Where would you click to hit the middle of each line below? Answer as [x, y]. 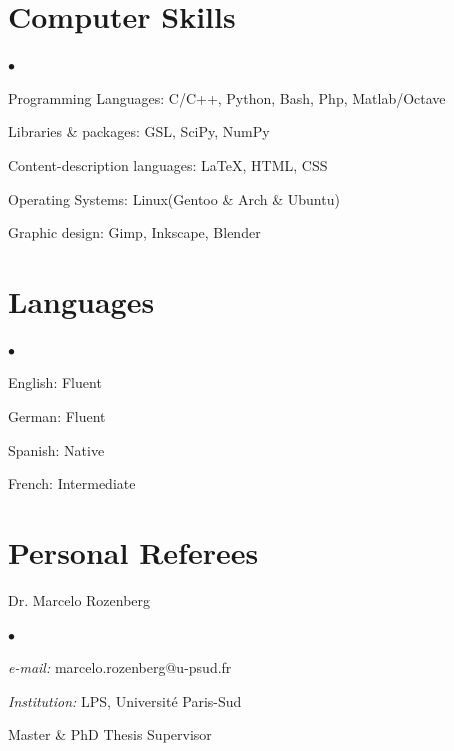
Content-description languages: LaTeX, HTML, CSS [168, 164]
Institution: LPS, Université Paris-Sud [125, 700]
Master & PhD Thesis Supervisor [110, 734]
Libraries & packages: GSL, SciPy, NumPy [139, 131]
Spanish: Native [56, 449]
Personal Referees [133, 551]
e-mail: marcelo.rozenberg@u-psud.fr [120, 667]
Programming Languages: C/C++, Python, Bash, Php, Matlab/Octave [227, 97]
